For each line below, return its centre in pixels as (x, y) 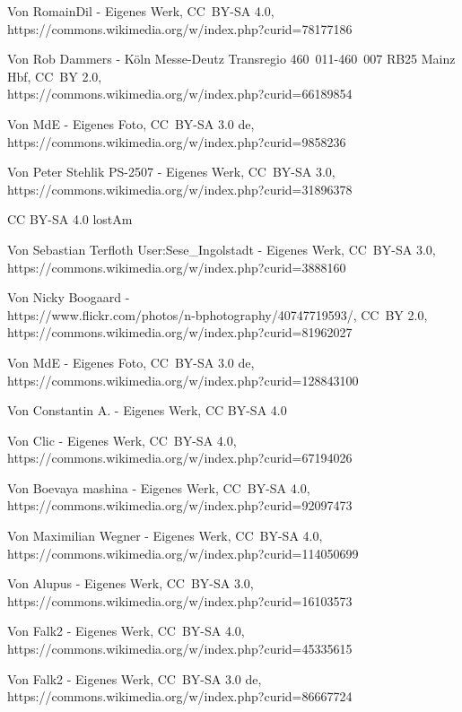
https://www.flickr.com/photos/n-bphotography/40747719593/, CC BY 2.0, (218, 314)
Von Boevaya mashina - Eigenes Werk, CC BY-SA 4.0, (159, 487)
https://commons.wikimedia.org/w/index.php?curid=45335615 (180, 649)
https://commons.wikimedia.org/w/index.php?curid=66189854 (180, 94)
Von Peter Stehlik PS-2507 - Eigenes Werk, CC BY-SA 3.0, (171, 172)
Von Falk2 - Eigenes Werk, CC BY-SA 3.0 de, (135, 678)
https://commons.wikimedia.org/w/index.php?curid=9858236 (177, 141)
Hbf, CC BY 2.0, (55, 76)
